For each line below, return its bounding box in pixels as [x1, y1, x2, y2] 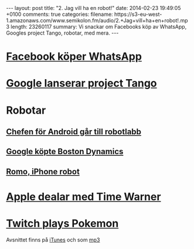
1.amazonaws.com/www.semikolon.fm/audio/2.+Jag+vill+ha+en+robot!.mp [6, 17, 188, 24]
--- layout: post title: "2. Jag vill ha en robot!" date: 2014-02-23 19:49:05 [6, 5, 181, 11]
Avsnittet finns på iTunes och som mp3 [6, 236, 100, 243]
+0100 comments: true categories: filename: [6, 11, 113, 18]
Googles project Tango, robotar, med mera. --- [6, 29, 119, 36]
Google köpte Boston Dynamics [6, 146, 124, 156]
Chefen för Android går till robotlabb [6, 127, 142, 137]
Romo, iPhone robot [6, 166, 80, 176]
